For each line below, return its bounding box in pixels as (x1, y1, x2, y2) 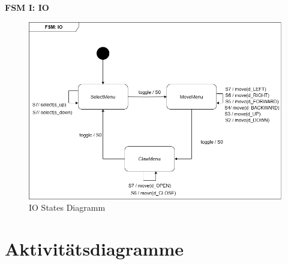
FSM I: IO (5, 1, 49, 13)
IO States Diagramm (29, 201, 106, 214)
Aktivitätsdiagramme (5, 236, 184, 260)
